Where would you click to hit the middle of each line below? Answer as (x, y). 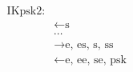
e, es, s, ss (89, 45)
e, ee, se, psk (96, 60)
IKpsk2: (26, 12)
